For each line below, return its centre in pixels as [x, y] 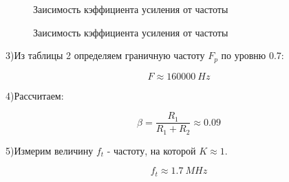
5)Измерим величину [50, 150]
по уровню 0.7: [253, 55]
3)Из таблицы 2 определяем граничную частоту [105, 55]
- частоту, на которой [151, 150]
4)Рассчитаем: [35, 95]
